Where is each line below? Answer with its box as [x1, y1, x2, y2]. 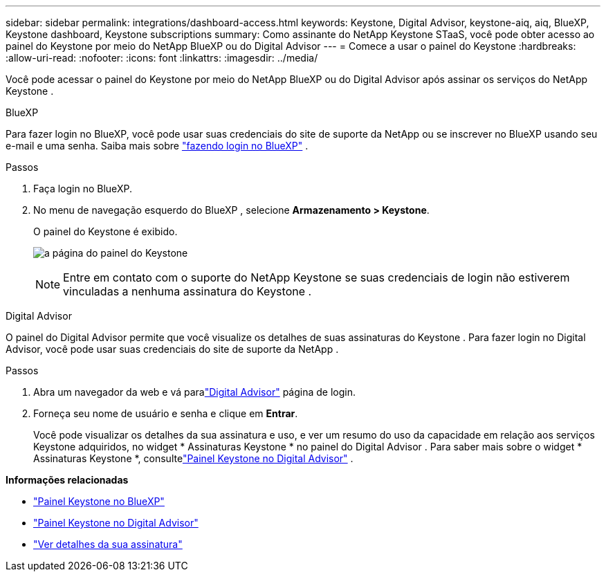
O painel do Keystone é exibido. [33, 226, 178, 237]
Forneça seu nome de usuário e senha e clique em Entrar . [33, 407, 298, 419]
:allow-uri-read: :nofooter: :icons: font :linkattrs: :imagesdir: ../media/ [6, 52, 318, 64]
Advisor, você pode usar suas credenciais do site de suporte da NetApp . [6, 343, 339, 355]
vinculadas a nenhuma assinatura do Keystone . [63, 284, 312, 298]
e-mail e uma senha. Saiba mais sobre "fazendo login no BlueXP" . [6, 140, 309, 152]
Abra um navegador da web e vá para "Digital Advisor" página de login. [33, 386, 356, 398]
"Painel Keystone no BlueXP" [33, 495, 165, 507]
